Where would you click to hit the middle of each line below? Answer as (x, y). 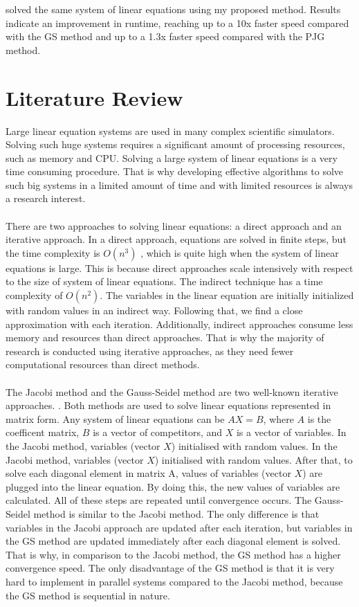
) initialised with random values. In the (254, 445)
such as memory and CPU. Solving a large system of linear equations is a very (172, 157)
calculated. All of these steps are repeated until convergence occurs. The (159, 500)
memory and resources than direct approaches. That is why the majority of (165, 337)
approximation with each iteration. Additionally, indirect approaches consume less (179, 324)
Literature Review (94, 97)
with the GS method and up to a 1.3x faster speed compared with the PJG (165, 36)
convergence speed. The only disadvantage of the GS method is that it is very (170, 568)
